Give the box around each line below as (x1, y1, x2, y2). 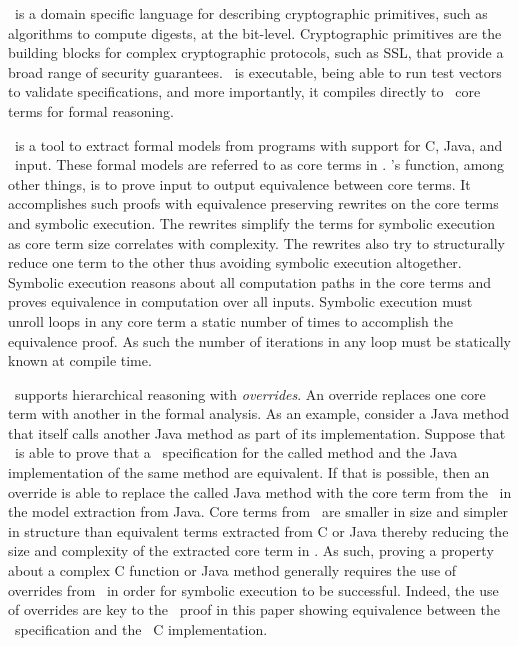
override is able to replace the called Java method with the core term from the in (8, 481, 512, 502)
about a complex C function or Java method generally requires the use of (8, 560, 457, 581)
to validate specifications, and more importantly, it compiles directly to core (8, 81, 481, 102)
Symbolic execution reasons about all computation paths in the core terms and (8, 271, 492, 292)
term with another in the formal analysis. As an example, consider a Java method (8, 403, 510, 424)
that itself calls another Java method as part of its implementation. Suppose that (8, 422, 506, 443)
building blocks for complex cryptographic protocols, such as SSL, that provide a (8, 42, 504, 63)
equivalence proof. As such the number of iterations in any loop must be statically (8, 330, 511, 351)
